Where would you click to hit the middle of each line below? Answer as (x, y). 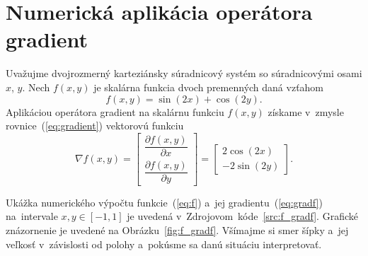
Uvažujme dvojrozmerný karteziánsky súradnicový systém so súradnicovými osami (184, 73)
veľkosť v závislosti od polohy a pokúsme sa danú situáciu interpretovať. (164, 244)
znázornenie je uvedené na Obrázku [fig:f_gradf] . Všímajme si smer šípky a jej (177, 230)
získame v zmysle (306, 111)
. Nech (36, 87)
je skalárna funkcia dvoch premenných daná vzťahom (209, 87)
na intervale (32, 216)
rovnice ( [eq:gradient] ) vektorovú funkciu (95, 126)
